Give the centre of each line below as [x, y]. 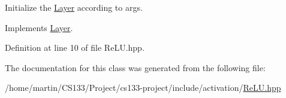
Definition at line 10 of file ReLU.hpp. [75, 48]
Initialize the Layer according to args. [74, 7]
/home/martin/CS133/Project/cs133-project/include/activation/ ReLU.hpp [143, 88]
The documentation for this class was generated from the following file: [135, 67]
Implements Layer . [39, 27]
